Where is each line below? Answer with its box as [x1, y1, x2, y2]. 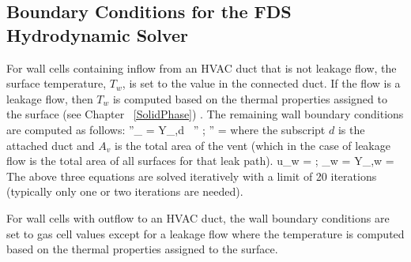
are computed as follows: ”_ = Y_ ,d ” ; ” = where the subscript [6, 121, 326, 137]
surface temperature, [6, 75, 107, 92]
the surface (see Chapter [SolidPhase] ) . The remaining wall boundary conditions [6, 106, 404, 122]
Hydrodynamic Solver [6, 22, 188, 47]
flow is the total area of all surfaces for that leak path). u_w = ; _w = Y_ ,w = [6, 152, 394, 169]
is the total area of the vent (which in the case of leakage [115, 137, 390, 153]
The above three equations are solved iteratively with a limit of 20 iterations [6, 167, 377, 184]
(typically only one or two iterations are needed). [6, 183, 243, 200]
